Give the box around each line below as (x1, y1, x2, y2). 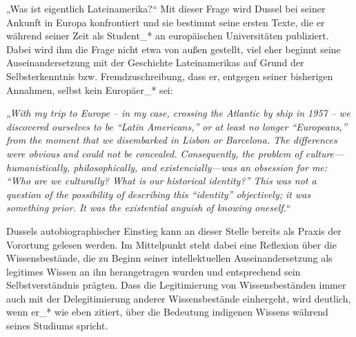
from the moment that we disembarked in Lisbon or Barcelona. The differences (6, 133, 337, 147)
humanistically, (6, 160, 70, 174)
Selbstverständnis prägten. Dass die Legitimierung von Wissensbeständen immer (6, 278, 346, 292)
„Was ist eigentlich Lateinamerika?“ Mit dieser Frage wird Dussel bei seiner (6, 1, 326, 15)
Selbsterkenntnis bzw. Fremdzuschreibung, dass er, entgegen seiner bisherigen (6, 68, 333, 83)
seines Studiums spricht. (6, 318, 108, 333)
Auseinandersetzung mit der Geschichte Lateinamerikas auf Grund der (6, 55, 304, 70)
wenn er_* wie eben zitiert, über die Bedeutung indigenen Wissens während (6, 305, 328, 319)
